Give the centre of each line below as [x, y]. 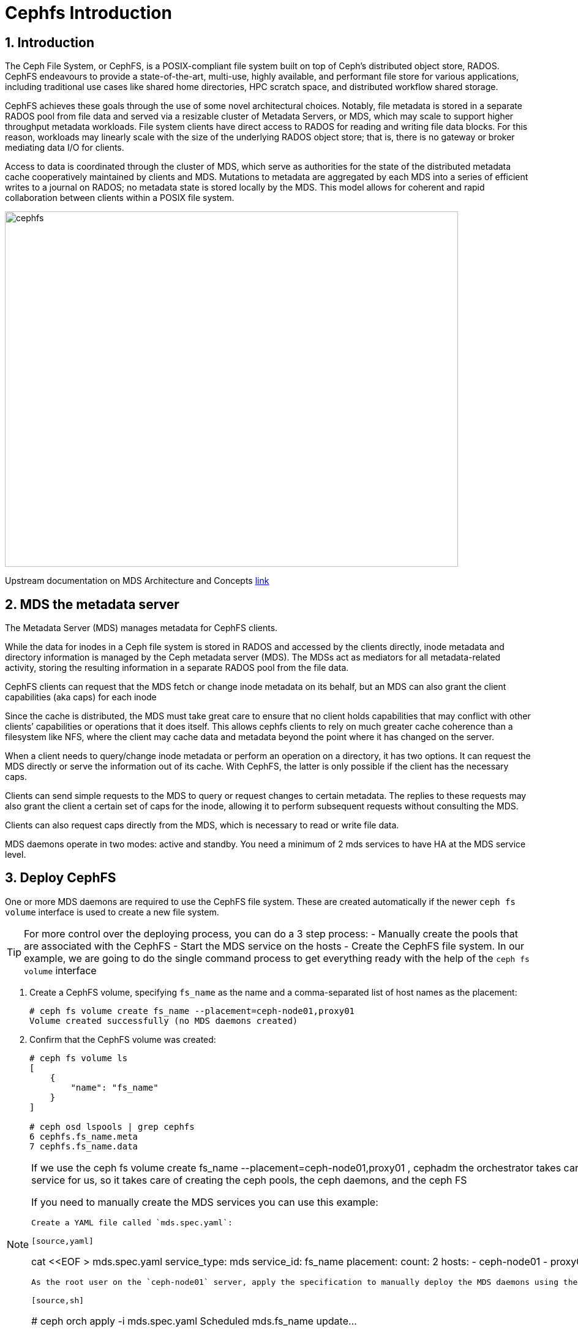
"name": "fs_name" [114, 1087]
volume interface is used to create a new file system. [112, 912]
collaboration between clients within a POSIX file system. [120, 198]
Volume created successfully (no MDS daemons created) [164, 1020]
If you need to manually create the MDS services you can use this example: [205, 1202]
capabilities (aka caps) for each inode [81, 697]
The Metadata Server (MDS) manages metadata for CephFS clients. [141, 628]
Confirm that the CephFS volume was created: [123, 1039]
